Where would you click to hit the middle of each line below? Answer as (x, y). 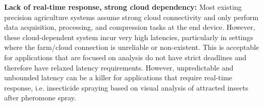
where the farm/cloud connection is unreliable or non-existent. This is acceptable (132, 47)
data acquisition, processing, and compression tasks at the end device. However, (130, 27)
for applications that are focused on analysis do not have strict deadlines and (125, 57)
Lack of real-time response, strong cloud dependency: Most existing (123, 7)
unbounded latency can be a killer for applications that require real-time (118, 77)
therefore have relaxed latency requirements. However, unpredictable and (119, 67)
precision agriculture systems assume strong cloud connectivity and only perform (131, 17)
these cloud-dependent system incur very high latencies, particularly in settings (129, 37)
